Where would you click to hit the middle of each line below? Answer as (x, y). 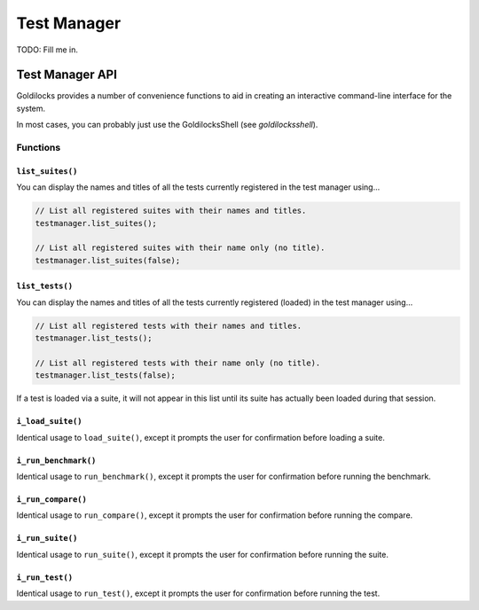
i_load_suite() (50, 422)
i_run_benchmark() (56, 460)
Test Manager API (67, 75)
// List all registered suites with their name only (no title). (180, 248)
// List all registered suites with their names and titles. (171, 211)
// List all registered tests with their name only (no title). (178, 363)
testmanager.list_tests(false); (106, 375)
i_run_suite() (47, 538)
